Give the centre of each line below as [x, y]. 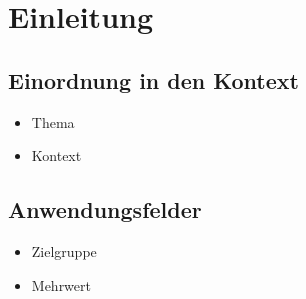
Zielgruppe [64, 250]
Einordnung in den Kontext [153, 79]
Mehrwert [61, 284]
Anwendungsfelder [105, 209]
